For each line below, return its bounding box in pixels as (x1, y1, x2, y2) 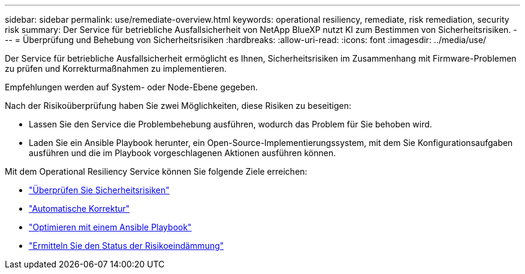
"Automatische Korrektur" (29, 203, 130, 214)
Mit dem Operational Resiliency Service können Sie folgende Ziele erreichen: (5, 166, 307, 176)
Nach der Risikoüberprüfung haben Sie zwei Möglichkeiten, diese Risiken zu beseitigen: (5, 101, 352, 111)
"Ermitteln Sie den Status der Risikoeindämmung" (29, 240, 224, 251)
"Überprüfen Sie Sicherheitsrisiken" (29, 185, 170, 195)
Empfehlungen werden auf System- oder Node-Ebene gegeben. (5, 82, 258, 92)
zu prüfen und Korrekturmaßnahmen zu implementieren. (5, 63, 227, 74)
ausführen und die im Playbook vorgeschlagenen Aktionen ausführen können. (29, 148, 336, 158)
